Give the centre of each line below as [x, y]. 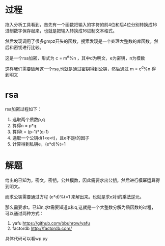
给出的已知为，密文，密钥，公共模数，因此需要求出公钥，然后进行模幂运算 [80, 180]
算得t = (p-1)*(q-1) [30, 132]
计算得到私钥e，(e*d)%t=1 [39, 144]
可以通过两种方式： [25, 214]
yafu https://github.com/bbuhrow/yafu [51, 223]
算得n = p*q [24, 126]
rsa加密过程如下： [23, 109]
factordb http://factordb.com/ [42, 228]
